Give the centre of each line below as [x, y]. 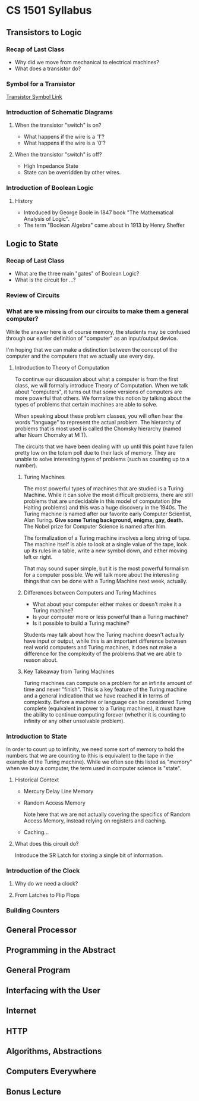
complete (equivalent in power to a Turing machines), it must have [105, 708]
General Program [38, 970]
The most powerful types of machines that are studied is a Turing [104, 488]
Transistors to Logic [44, 32]
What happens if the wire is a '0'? [64, 143]
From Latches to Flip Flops [47, 895]
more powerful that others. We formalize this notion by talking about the [103, 398]
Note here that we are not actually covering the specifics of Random [107, 814]
